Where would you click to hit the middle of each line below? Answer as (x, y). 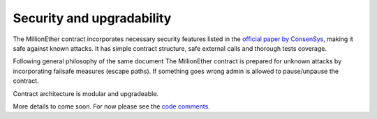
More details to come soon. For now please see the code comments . (112, 106)
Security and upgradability (92, 18)
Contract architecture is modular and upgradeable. (86, 93)
